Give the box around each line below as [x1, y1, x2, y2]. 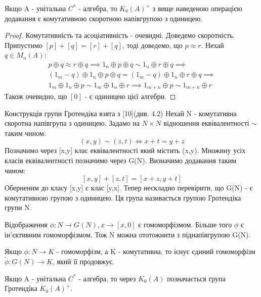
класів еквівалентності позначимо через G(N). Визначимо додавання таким [5, 155, 237, 165]
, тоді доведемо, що [122, 39, 183, 50]
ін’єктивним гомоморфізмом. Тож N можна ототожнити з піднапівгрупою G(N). [5, 229, 251, 239]
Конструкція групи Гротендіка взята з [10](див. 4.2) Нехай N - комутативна [5, 108, 237, 118]
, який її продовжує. [52, 256, 114, 266]
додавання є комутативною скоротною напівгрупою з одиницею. [5, 13, 203, 23]
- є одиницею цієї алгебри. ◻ [84, 90, 176, 101]
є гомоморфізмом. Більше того [138, 219, 232, 229]
